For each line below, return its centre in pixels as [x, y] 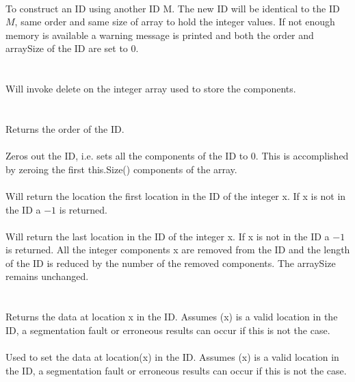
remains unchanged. [47, 276]
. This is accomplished [302, 156]
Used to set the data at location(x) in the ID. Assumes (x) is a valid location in [172, 357]
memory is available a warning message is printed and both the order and [160, 35]
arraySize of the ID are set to [67, 48]
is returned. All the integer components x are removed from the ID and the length [178, 250]
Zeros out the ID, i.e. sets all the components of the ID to [127, 156]
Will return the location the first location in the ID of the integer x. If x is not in [176, 195]
